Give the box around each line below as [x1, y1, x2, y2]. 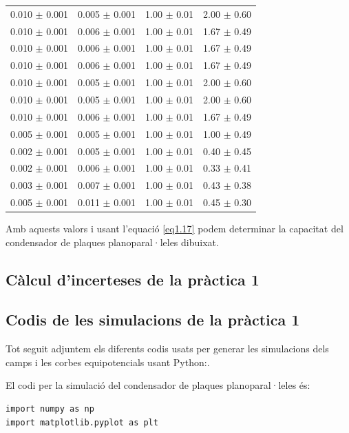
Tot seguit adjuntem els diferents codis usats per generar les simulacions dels [6, 341, 329, 356]
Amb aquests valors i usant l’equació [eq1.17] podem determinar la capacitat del [6, 221, 343, 236]
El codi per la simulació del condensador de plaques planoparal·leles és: [6, 378, 310, 392]
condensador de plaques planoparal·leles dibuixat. [6, 234, 219, 249]
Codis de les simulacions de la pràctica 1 [6, 309, 300, 330]
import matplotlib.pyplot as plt [6, 417, 158, 427]
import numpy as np [6, 404, 94, 414]
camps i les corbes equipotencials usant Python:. [6, 354, 210, 369]
